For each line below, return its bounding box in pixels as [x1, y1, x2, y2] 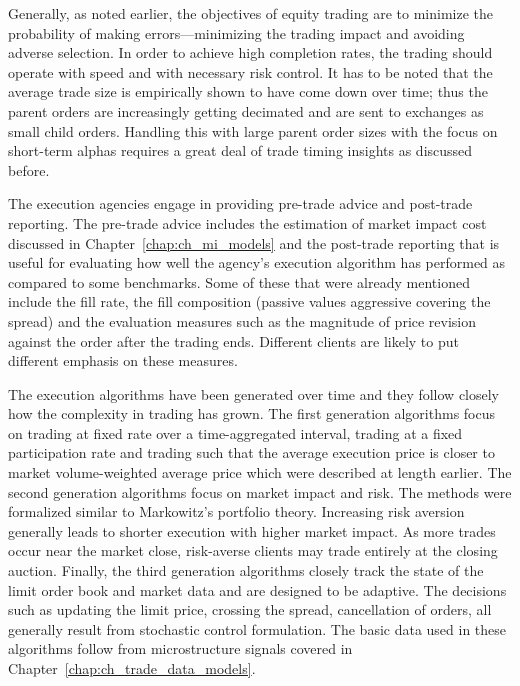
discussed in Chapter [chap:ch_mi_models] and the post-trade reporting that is [8, 232, 500, 253]
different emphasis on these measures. [8, 350, 238, 371]
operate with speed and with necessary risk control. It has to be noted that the [8, 61, 493, 82]
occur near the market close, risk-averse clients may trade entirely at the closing [8, 540, 498, 561]
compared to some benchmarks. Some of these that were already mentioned [8, 271, 470, 292]
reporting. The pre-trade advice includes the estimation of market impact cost [8, 212, 487, 233]
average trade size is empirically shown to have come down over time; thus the [8, 81, 488, 102]
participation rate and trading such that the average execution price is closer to [8, 442, 495, 463]
